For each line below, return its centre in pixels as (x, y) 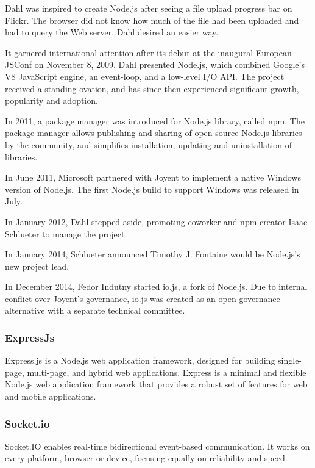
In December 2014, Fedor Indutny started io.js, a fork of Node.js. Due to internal (156, 286)
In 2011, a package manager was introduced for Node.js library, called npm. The (155, 121)
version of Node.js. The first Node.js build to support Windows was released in (152, 189)
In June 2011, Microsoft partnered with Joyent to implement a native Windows (153, 177)
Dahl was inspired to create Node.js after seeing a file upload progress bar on (149, 8)
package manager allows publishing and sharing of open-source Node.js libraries (154, 133)
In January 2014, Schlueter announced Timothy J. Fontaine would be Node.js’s (153, 254)
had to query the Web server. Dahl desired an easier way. (112, 32)
